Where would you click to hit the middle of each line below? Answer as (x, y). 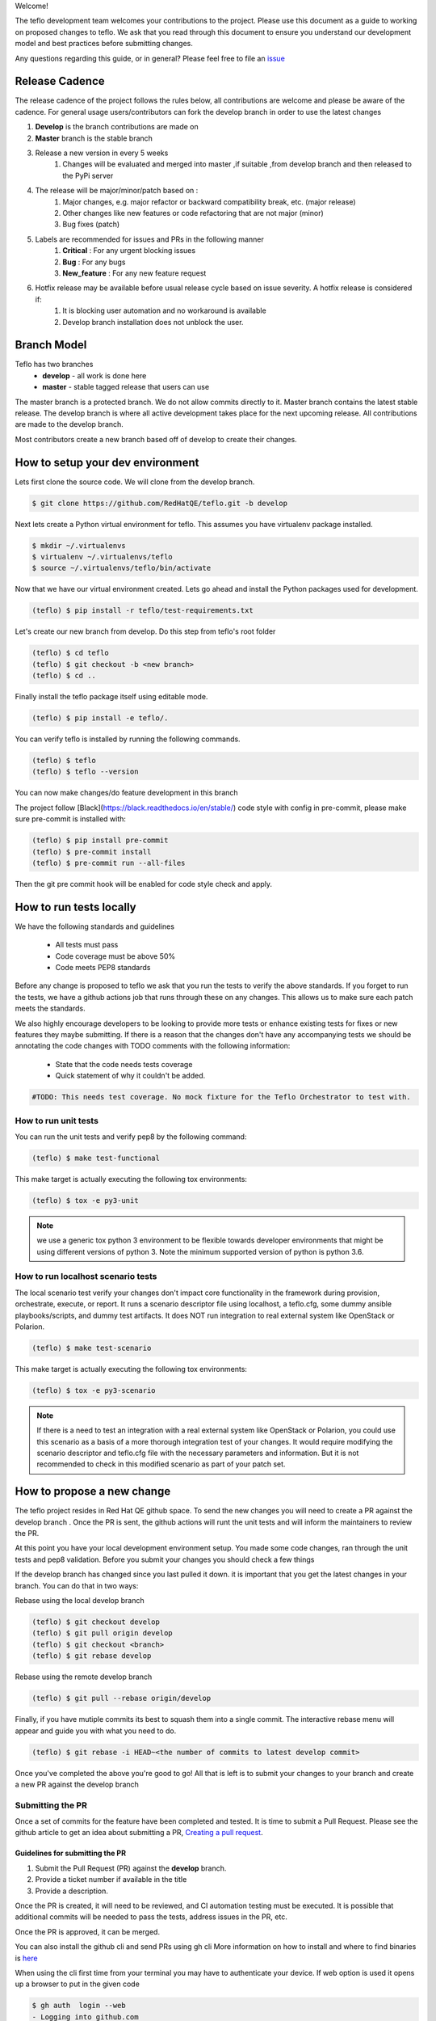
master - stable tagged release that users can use (126, 387)
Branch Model (51, 345)
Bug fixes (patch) (91, 224)
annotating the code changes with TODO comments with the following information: (153, 1046)
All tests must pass (87, 945)
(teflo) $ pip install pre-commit (100, 840)
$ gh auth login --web (79, 2006)
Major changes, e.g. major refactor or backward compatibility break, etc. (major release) (209, 201)
